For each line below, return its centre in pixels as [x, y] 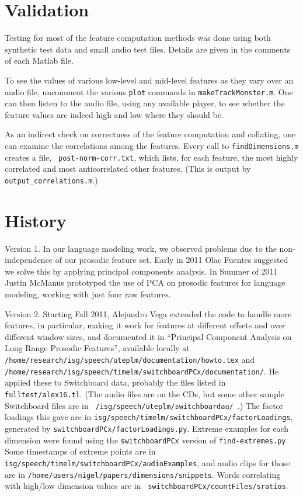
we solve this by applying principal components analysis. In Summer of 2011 [141, 271]
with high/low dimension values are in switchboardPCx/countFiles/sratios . [147, 486]
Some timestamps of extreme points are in [80, 451]
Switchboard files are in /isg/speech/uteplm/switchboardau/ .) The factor [144, 405]
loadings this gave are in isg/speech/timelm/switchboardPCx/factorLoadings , [149, 417]
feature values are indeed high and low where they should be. [114, 114]
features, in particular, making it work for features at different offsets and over [145, 325]
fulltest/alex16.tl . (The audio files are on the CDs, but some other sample [145, 394]
